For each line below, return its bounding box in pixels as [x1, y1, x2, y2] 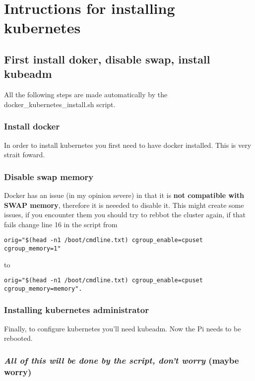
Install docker [4, 120, 60, 132]
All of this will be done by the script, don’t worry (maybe [4, 354, 239, 366]
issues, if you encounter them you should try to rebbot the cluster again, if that [4, 209, 246, 220]
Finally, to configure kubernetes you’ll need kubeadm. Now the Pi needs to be [4, 323, 241, 333]
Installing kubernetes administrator [4, 304, 149, 316]
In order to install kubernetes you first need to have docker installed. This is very [4, 139, 252, 150]
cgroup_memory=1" [4, 245, 61, 252]
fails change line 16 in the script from [4, 219, 118, 229]
